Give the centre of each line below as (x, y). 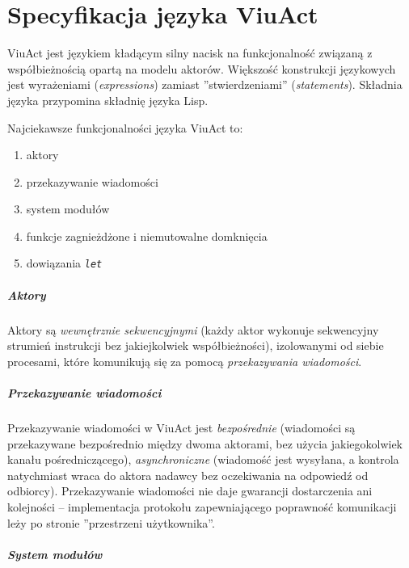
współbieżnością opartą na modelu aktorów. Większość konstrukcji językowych (202, 68)
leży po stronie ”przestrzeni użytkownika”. (111, 522)
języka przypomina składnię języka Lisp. (108, 100)
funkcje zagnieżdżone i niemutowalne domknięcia (147, 236)
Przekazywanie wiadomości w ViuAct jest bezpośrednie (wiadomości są (181, 428)
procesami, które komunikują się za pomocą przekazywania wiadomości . (185, 361)
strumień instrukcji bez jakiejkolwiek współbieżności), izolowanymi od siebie (196, 345)
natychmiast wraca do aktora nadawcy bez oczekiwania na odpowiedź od (188, 475)
